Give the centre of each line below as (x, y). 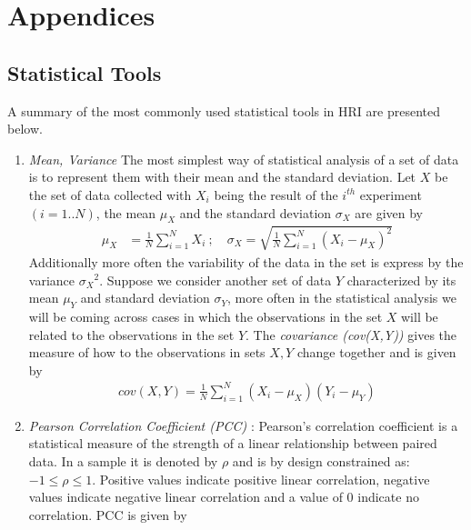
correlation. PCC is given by (108, 514)
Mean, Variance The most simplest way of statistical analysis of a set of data (244, 159)
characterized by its (401, 280)
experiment (391, 194)
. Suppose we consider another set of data (215, 280)
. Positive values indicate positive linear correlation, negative (261, 479)
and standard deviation (145, 298)
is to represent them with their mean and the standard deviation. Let (222, 177)
